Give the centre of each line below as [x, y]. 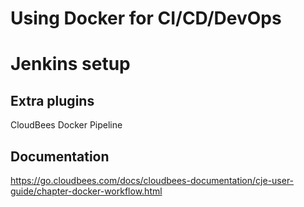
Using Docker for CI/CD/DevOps [146, 18]
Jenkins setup [70, 64]
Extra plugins [52, 100]
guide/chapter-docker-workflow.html [86, 191]
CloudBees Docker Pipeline [66, 125]
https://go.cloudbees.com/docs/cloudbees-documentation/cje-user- [152, 180]
